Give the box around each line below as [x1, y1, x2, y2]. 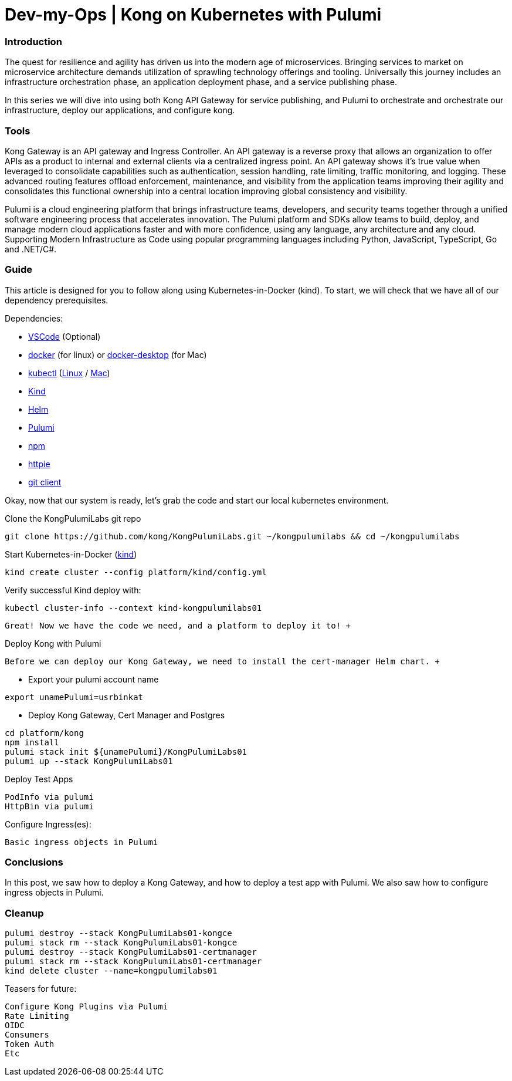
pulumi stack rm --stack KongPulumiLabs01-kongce [5, 938, 238, 948]
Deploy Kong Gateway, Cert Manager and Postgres [28, 710, 225, 720]
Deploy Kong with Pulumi [5, 638, 101, 648]
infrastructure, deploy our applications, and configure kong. [5, 105, 235, 116]
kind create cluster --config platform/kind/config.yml [5, 567, 267, 577]
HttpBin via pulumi [5, 801, 94, 811]
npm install [5, 737, 59, 747]
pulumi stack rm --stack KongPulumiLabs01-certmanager [5, 957, 262, 967]
